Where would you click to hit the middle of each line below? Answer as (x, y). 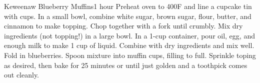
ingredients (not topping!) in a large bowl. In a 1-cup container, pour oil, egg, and (129, 35)
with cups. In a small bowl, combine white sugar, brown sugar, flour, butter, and (128, 16)
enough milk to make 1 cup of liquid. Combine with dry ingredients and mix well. (129, 45)
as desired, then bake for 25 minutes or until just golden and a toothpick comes (126, 65)
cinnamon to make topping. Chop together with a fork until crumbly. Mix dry (123, 26)
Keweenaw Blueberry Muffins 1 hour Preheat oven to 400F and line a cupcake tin (128, 6)
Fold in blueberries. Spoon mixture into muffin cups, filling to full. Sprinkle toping (130, 55)
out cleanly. (22, 75)
